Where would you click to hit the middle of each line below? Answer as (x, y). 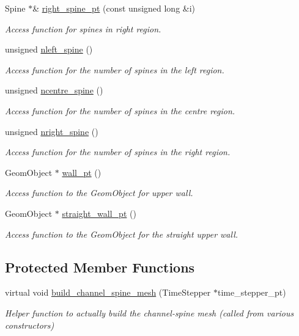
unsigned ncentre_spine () (54, 90)
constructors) (30, 325)
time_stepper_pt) (252, 292)
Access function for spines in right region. (83, 28)
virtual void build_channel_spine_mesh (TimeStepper (108, 292)
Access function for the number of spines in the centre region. (120, 110)
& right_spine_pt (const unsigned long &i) (114, 8)
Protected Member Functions (100, 267)
